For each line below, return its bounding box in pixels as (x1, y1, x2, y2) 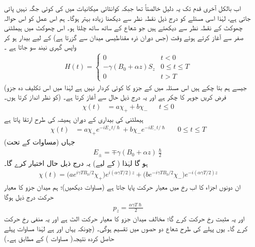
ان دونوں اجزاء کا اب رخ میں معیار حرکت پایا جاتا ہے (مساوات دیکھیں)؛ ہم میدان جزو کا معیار (4, 182, 241, 192)
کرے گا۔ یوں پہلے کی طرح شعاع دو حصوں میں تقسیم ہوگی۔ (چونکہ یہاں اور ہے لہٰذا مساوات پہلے (4, 223, 248, 233)
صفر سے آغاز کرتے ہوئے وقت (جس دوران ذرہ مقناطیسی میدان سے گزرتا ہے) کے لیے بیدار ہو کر (4, 32, 244, 42)
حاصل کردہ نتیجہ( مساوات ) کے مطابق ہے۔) (4, 233, 114, 243)
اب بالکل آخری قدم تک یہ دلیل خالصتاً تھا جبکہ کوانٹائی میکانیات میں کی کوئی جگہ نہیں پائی (4, 3, 241, 13)
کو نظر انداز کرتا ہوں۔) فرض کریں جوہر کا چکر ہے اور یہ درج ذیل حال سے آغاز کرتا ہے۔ (4, 92, 226, 102)
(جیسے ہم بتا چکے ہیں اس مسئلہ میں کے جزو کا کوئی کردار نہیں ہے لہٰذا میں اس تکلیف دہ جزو (4, 82, 247, 92)
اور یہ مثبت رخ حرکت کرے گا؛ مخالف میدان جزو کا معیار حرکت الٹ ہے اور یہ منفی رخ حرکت (4, 213, 245, 224)
